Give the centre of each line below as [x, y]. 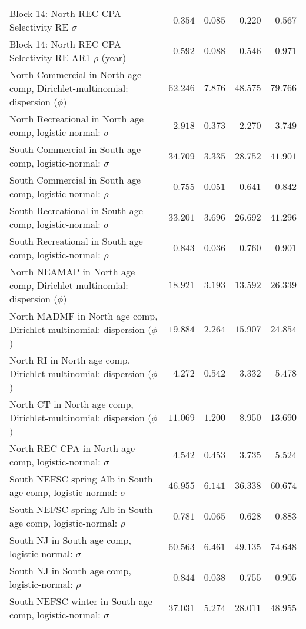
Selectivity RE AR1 [50, 57]
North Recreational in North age [76, 119]
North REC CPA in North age [72, 448]
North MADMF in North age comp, [84, 316]
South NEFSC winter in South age [81, 601]
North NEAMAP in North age [72, 272]
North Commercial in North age [76, 74]
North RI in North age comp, [70, 360]
